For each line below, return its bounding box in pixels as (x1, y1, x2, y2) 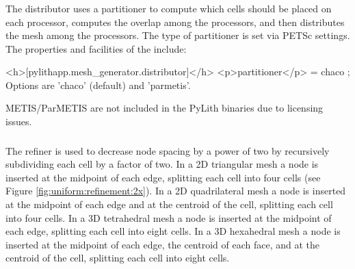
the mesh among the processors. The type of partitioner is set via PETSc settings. (5, 28, 350, 42)
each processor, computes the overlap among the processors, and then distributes (5, 14, 345, 29)
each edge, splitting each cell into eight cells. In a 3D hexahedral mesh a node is (5, 224, 341, 238)
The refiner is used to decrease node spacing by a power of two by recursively (5, 143, 330, 157)
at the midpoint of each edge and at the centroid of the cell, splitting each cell (5, 196, 333, 211)
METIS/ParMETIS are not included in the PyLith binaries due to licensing (5, 101, 324, 115)
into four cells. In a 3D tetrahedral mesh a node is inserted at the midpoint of (5, 210, 332, 225)
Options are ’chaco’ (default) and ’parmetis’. (5, 77, 191, 92)
